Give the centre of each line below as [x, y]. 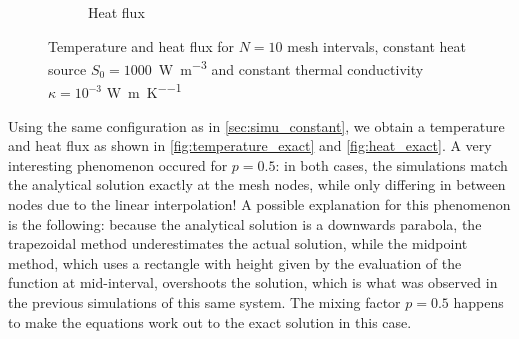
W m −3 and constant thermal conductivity [291, 67]
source [67, 68]
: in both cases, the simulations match [391, 164]
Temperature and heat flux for [141, 45]
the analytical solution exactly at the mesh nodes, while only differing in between [257, 184]
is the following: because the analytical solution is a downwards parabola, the [245, 223]
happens [478, 302]
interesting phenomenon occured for [118, 164]
